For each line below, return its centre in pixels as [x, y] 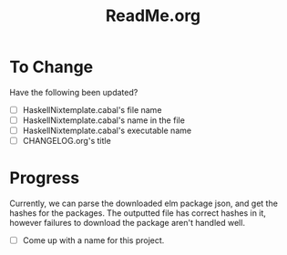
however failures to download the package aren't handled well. [128, 223]
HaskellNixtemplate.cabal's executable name [107, 131]
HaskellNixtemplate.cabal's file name [92, 109]
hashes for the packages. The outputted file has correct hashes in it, [138, 213]
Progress [45, 178]
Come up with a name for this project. [93, 240]
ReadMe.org [153, 16]
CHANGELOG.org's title [67, 141]
